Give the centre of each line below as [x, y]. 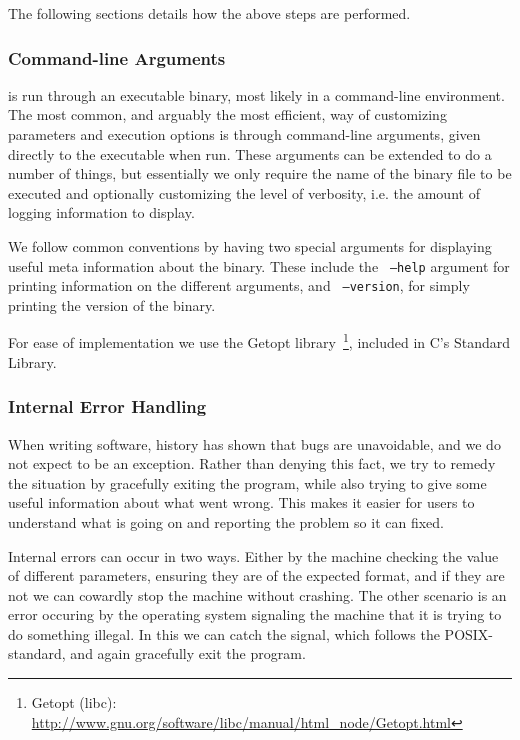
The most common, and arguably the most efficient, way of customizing [227, 114]
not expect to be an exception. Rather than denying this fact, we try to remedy [252, 463]
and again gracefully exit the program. [188, 653]
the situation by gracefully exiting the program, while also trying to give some [247, 482]
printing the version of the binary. [112, 304]
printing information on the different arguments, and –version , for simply [239, 285]
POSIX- [469, 633]
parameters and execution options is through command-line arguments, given [244, 134]
